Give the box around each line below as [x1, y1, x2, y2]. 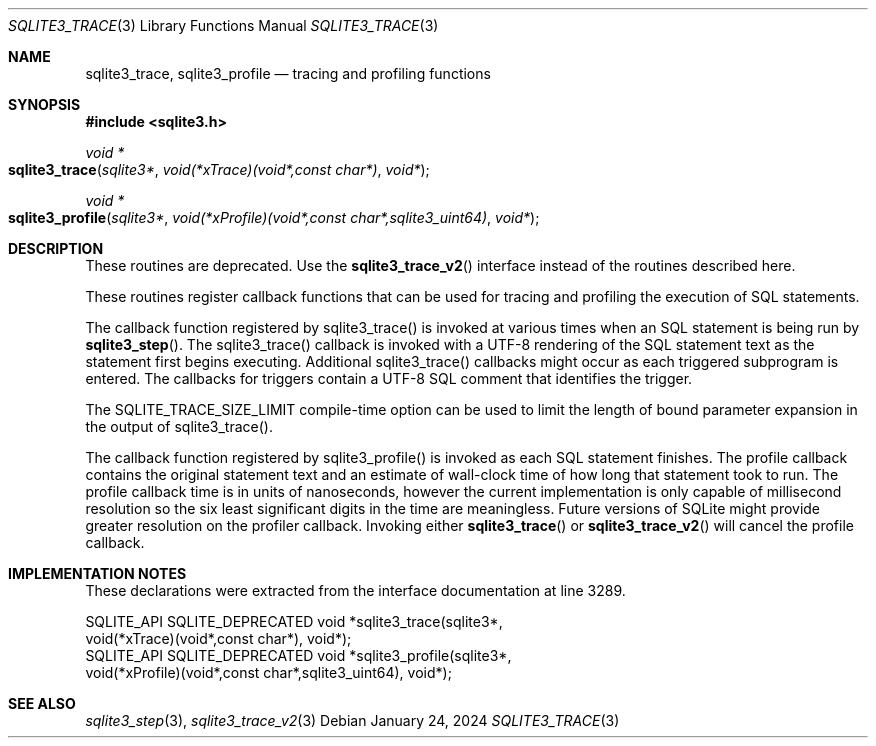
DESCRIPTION [8, 240, 104, 257]
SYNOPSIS [8, 96, 81, 113]
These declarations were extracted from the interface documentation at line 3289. [85, 582, 626, 599]
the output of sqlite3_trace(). [85, 418, 273, 435]
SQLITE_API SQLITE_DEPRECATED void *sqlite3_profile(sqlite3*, [85, 647, 512, 664]
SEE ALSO [8, 695, 76, 712]
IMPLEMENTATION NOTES [8, 565, 187, 582]
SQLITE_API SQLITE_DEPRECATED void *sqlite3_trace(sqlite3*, [85, 613, 503, 630]
